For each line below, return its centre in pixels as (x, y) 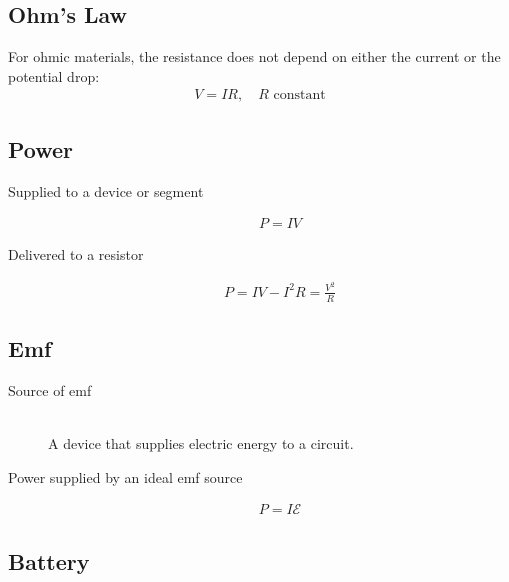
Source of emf (50, 389)
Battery (49, 560)
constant (299, 95)
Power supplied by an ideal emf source (125, 476)
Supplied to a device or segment (106, 190)
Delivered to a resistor (76, 254)
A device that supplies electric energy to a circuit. (201, 443)
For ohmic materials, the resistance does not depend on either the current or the (254, 56)
